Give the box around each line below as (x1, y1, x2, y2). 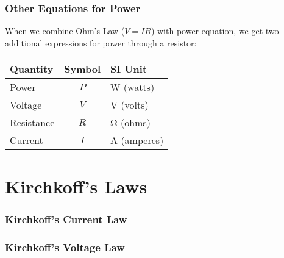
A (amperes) (110, 133, 164, 148)
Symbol (64, 62, 101, 76)
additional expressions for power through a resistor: (5, 36, 197, 49)
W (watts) (110, 80, 155, 95)
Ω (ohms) (110, 115, 151, 130)
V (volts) (110, 98, 149, 112)
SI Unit (110, 62, 147, 76)
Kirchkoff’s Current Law (5, 211, 127, 226)
